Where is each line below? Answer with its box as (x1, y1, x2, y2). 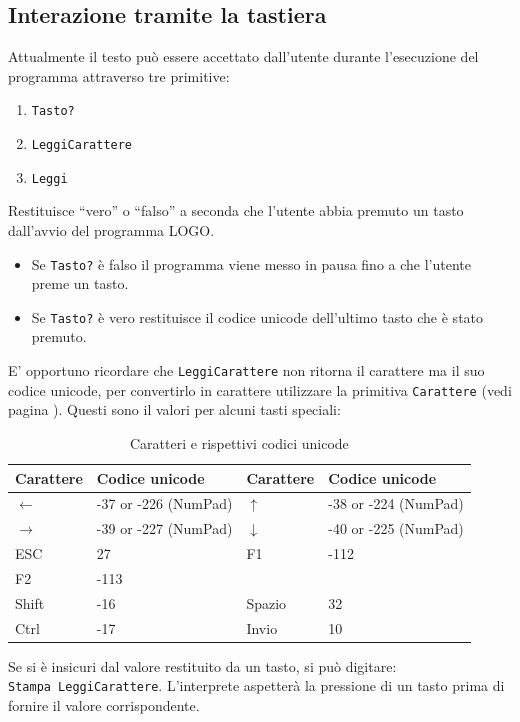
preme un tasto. (31, 273, 129, 294)
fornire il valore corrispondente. (8, 694, 200, 715)
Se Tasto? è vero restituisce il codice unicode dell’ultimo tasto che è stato (31, 306, 484, 327)
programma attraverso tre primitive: (8, 65, 230, 86)
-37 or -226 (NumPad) (96, 493, 233, 514)
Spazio (246, 592, 287, 613)
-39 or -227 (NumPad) (96, 518, 233, 539)
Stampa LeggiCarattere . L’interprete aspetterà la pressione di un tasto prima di (8, 675, 505, 696)
